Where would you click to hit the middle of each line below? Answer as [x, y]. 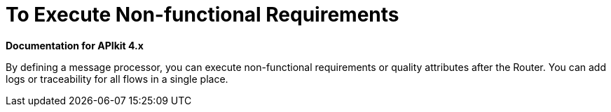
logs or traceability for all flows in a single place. [117, 79]
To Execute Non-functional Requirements [202, 15]
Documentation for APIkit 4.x [75, 45]
